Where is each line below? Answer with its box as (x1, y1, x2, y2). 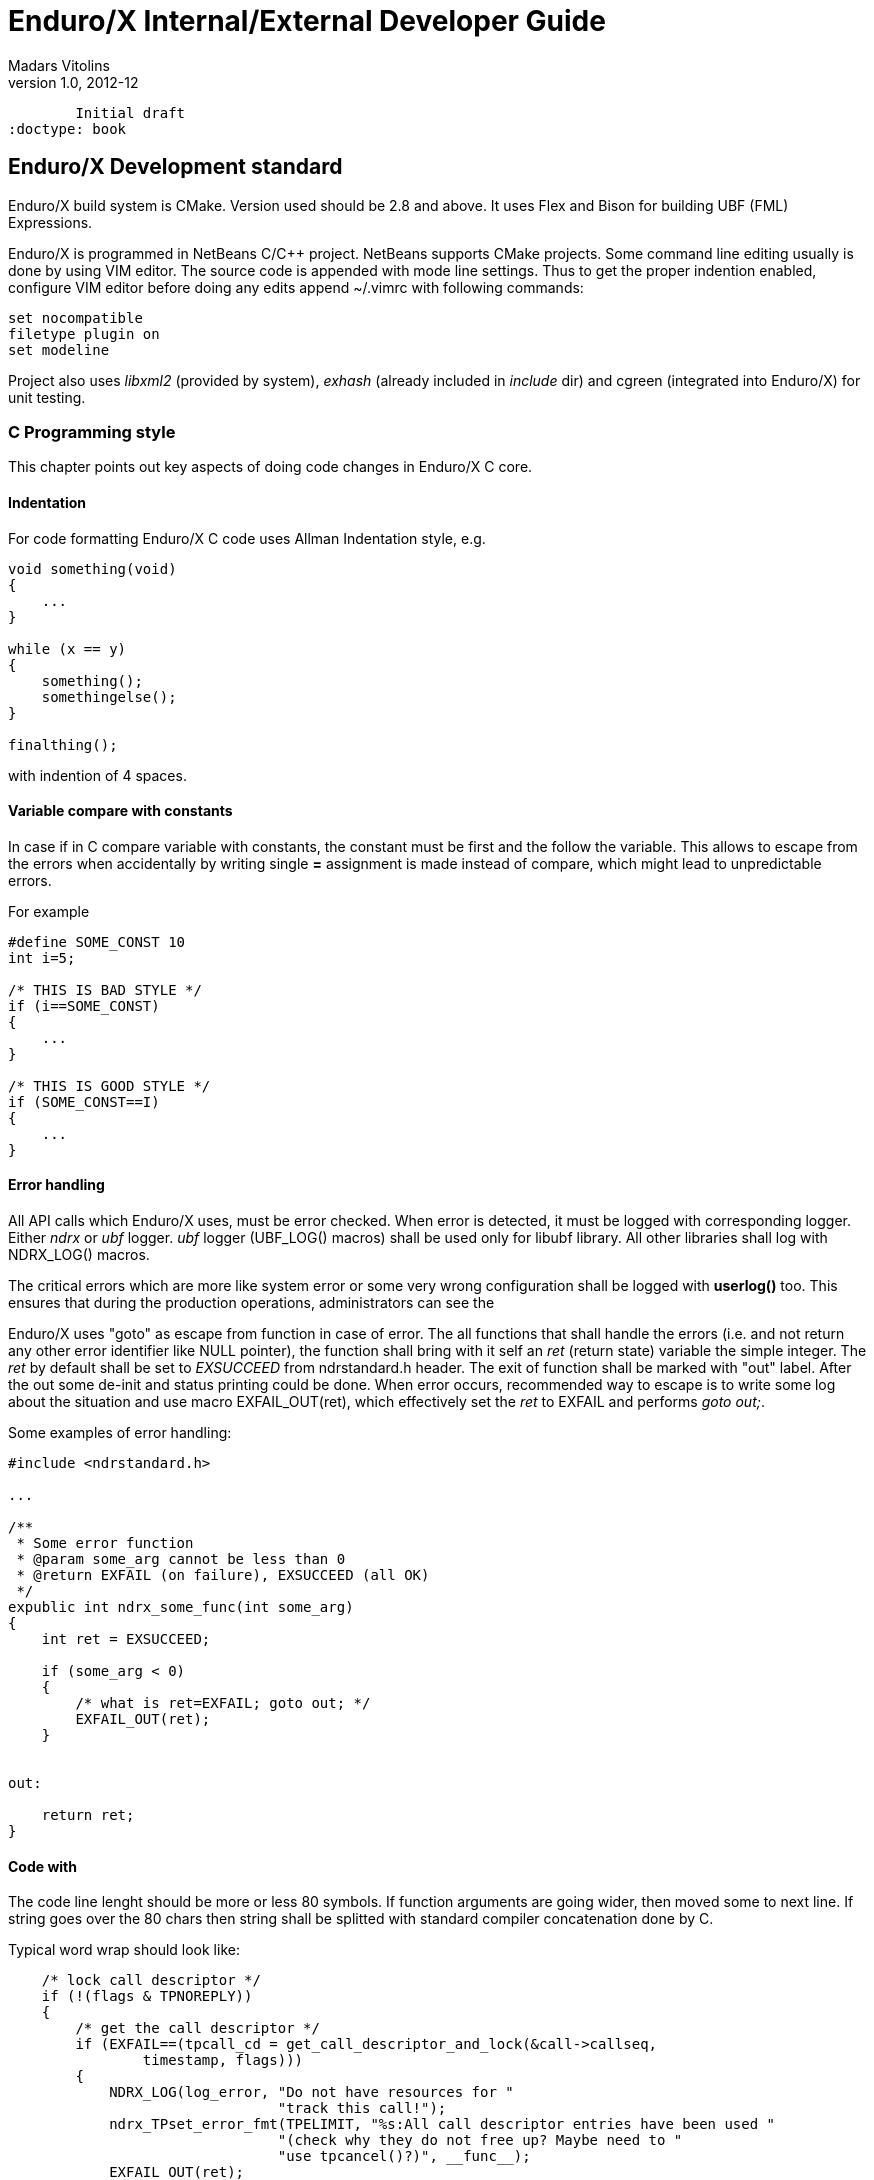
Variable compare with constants (8, 802, 233, 820)
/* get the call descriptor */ (75, 2020, 320, 2037)
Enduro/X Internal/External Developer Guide (8, 4, 606, 38)
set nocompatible (8, 309, 143, 326)
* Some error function (16, 1535, 194, 1551)
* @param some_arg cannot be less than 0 (16, 1551, 346, 1567)
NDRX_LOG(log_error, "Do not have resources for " (109, 2084, 514, 2101)
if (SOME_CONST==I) (8, 1093, 160, 1110)
